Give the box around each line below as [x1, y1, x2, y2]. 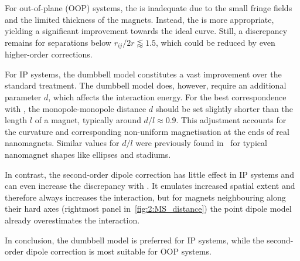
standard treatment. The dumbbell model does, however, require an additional [5, 79, 287, 91]
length [5, 114, 28, 126]
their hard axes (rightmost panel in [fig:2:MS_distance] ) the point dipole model [5, 202, 292, 215]
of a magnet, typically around [35, 114, 141, 126]
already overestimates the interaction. [5, 213, 140, 226]
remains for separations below [5, 36, 111, 48]
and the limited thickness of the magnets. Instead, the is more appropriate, [5, 13, 274, 25]
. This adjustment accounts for [176, 114, 287, 126]
